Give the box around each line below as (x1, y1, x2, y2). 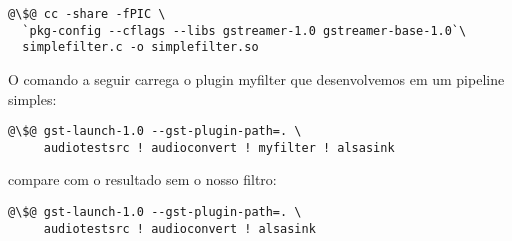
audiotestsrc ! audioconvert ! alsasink (43, 221, 316, 236)
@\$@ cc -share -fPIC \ (8, 7, 166, 21)
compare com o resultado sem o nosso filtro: (8, 169, 277, 190)
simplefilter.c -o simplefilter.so (22, 40, 259, 55)
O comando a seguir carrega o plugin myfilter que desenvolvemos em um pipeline (8, 68, 505, 89)
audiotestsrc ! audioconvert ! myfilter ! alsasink (43, 140, 395, 155)
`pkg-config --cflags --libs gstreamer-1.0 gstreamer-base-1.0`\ (22, 23, 467, 38)
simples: (8, 88, 57, 109)
